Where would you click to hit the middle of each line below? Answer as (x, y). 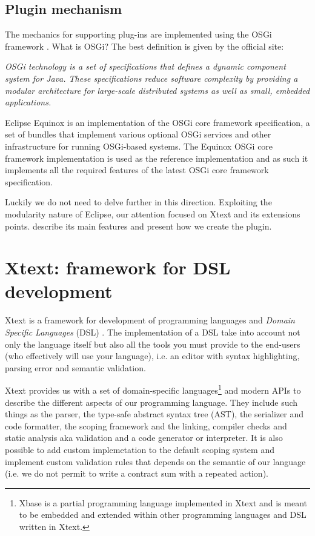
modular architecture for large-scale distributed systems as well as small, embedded (157, 90)
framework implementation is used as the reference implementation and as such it (157, 158)
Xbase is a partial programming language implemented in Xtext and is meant (163, 502)
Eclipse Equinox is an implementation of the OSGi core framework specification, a (157, 122)
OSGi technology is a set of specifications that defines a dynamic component (145, 66)
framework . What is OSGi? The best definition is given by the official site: (144, 46)
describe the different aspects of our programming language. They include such (151, 402)
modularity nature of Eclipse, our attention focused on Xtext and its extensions (153, 213)
